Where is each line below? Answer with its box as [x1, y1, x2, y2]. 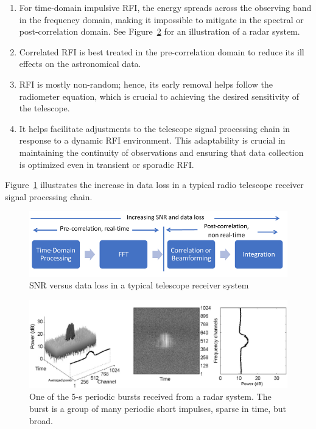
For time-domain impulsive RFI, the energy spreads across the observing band [19, 1, 312, 13]
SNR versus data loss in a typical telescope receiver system [29, 279, 249, 291]
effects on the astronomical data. [19, 57, 141, 70]
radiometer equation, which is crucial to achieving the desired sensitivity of [19, 89, 300, 102]
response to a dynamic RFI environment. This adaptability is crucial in [19, 134, 286, 147]
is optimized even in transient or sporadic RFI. [19, 158, 194, 170]
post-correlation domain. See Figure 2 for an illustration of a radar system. [19, 25, 300, 38]
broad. [29, 414, 53, 427]
